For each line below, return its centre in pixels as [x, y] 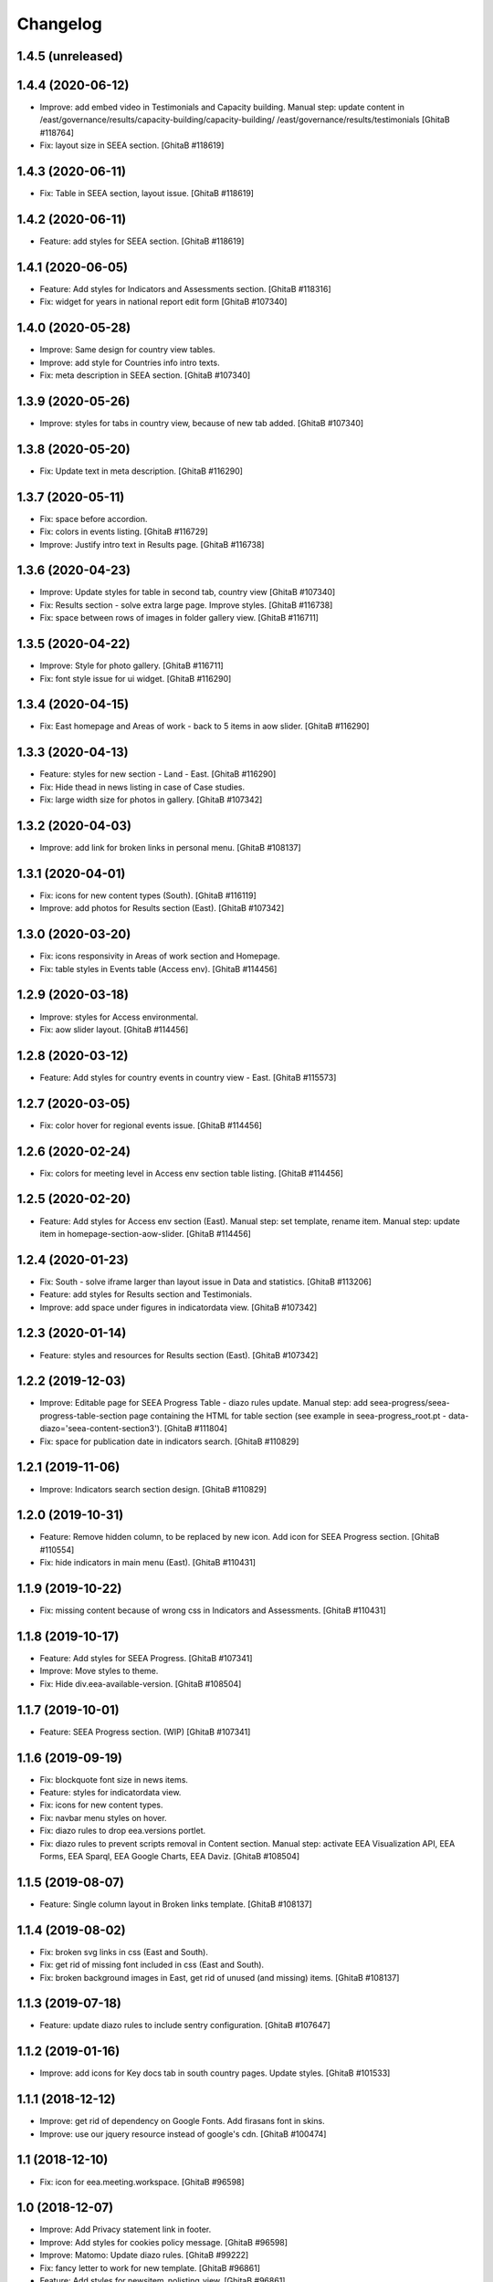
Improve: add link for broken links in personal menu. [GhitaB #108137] [170, 848]
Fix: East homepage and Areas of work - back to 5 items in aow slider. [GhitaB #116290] [205, 727]
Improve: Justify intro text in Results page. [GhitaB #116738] [152, 544]
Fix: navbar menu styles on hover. [104, 1817]
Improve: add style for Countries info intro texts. [130, 362]
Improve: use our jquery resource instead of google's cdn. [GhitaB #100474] [183, 2134]
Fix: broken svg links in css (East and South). [124, 1952]
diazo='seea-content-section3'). [101, 1429]
